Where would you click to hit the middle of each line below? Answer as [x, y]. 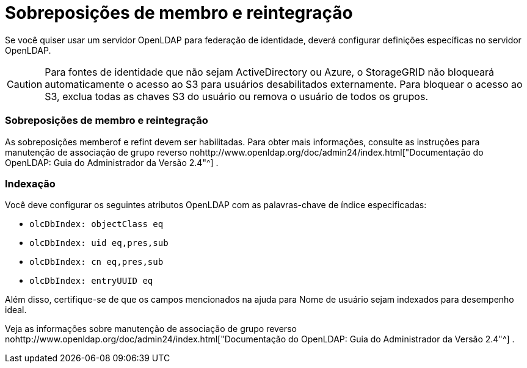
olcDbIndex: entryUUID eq [91, 281]
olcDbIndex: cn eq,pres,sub [96, 262]
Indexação [30, 183]
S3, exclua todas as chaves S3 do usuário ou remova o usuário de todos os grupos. [237, 96]
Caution [25, 84]
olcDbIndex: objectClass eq [96, 224]
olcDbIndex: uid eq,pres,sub [99, 243]
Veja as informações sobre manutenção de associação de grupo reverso [151, 329]
